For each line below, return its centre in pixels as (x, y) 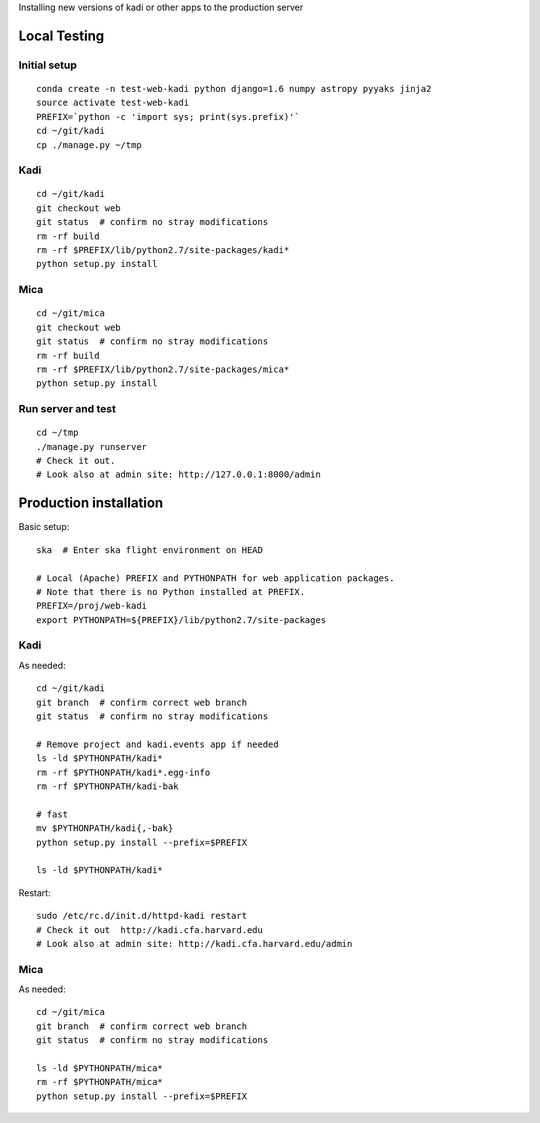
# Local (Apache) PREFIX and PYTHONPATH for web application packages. (215, 578)
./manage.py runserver (92, 446)
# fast (52, 814)
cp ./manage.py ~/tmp (89, 144)
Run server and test (67, 409)
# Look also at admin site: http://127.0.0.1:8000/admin (179, 474)
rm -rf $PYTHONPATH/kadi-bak (107, 786)
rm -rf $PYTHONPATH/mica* (100, 1082)
